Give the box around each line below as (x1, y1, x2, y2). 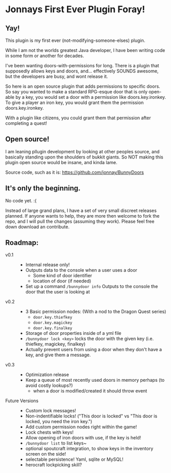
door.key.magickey (33, 320, 72, 326)
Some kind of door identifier (33, 273, 92, 279)
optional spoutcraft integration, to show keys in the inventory (25, 445, 154, 452)
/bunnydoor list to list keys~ (25, 440, 87, 446)
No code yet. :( (5, 197, 37, 203)
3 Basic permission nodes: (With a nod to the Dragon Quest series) (25, 308, 166, 314)
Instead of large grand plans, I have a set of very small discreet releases (5, 207, 157, 214)
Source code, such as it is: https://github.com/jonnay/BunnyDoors (5, 169, 144, 175)
